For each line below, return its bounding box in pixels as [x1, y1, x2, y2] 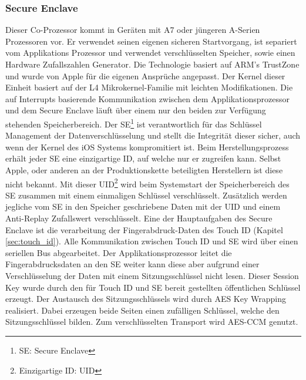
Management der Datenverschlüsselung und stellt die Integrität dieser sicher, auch [5, 129, 301, 142]
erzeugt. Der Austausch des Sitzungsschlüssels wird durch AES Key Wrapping [5, 292, 286, 305]
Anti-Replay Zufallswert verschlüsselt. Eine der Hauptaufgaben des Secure [5, 212, 273, 224]
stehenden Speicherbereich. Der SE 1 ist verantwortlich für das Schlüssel [5, 116, 262, 130]
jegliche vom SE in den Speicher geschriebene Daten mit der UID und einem [5, 200, 281, 213]
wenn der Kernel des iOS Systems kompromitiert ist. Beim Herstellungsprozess [5, 140, 289, 153]
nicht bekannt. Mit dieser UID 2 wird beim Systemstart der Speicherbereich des [5, 176, 290, 190]
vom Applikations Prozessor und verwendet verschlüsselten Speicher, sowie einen [5, 46, 295, 59]
